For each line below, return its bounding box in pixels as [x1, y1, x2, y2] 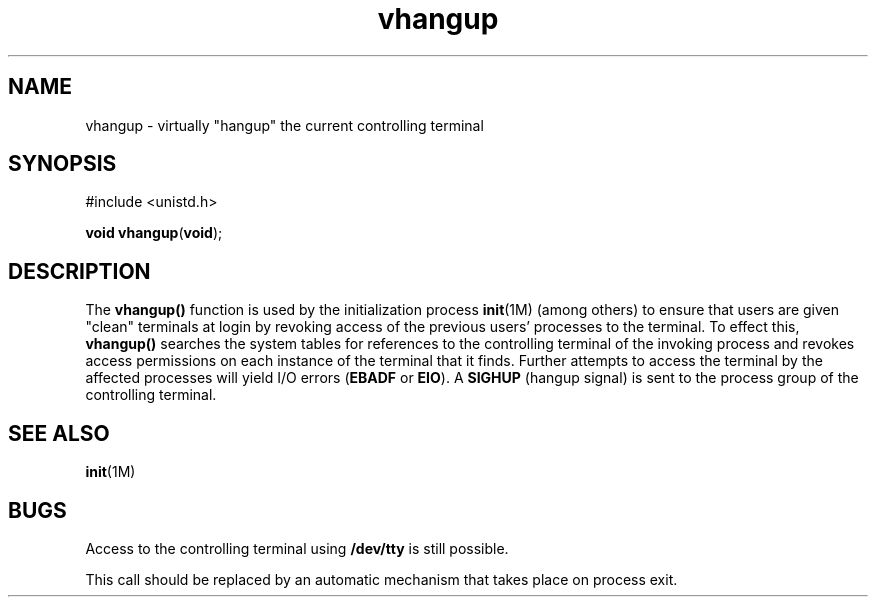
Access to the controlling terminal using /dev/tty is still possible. [85, 539, 509, 557]
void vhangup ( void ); [85, 224, 223, 242]
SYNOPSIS [8, 151, 117, 177]
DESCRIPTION [8, 258, 151, 284]
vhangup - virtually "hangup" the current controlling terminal [85, 116, 484, 134]
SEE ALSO [8, 420, 110, 446]
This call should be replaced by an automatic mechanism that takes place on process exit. [85, 570, 678, 588]
